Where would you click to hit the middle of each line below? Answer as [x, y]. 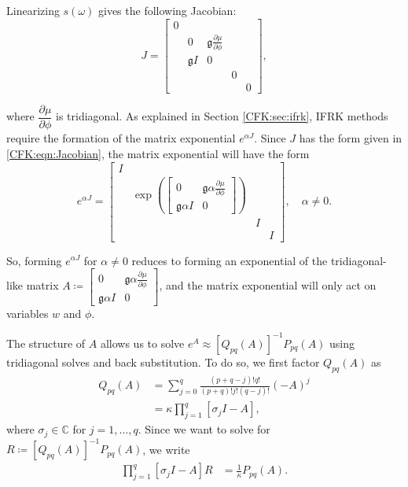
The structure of [46, 343]
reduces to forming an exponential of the [230, 260]
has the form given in [351, 138]
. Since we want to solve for [204, 429]
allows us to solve [142, 343]
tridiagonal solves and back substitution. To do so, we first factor [163, 362]
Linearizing [33, 10]
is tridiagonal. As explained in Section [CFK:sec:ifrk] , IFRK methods [222, 116]
